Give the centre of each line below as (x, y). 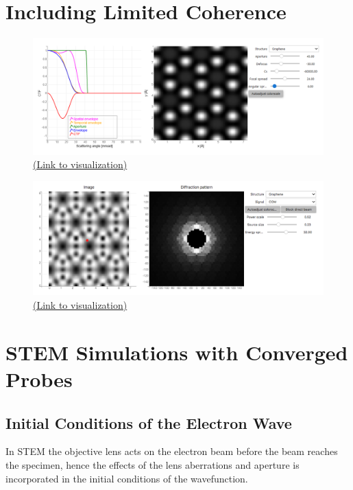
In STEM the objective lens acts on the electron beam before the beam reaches (172, 451)
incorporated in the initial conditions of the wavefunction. (127, 478)
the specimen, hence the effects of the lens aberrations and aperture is (153, 464)
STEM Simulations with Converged (177, 352)
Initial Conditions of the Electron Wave (149, 422)
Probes (39, 378)
